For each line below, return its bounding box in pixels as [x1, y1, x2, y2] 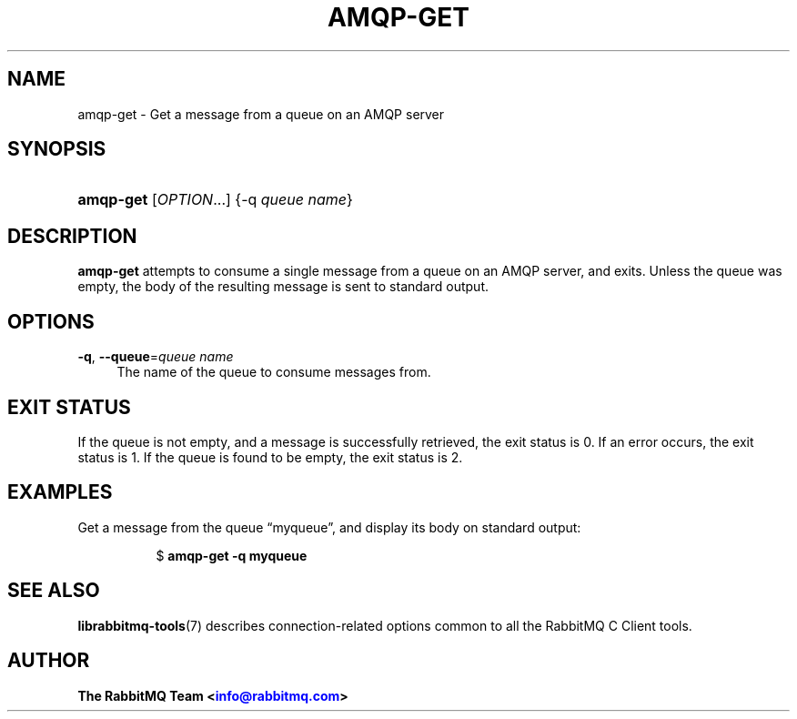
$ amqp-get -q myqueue [156, 547, 308, 563]
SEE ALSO [7, 579, 100, 603]
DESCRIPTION [7, 224, 137, 248]
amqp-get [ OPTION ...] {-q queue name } [77, 190, 353, 209]
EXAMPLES [7, 481, 113, 504]
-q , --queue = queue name [77, 349, 234, 365]
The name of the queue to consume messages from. [116, 364, 431, 380]
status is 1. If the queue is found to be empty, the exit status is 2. [77, 449, 463, 465]
